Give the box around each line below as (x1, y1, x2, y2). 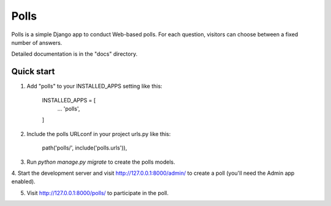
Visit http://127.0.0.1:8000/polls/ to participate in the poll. (26, 189, 169, 196)
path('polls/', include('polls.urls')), (42, 144, 127, 151)
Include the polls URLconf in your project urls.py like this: (26, 130, 171, 137)
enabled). (11, 178, 36, 185)
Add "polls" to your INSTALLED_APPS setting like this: (26, 83, 162, 90)
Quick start (11, 66, 55, 77)
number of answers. (11, 39, 63, 46)
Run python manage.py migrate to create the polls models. (26, 158, 175, 166)
